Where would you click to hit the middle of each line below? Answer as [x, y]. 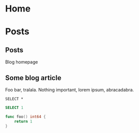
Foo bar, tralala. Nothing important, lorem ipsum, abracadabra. [69, 90]
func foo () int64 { [26, 116]
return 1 [23, 121]
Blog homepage [22, 62]
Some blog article [33, 78]
